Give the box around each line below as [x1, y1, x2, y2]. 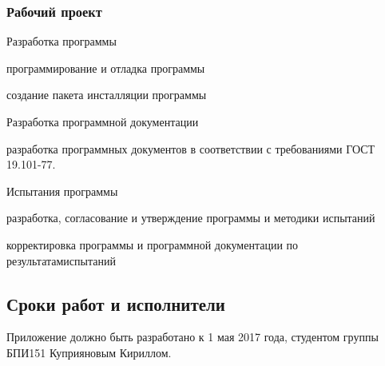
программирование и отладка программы [6, 59, 205, 76]
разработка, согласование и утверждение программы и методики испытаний [6, 209, 375, 226]
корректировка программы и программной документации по [6, 236, 299, 253]
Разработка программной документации [6, 113, 199, 129]
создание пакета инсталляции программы [6, 86, 207, 103]
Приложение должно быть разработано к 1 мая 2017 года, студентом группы [6, 328, 379, 345]
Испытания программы [6, 182, 118, 199]
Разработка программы [6, 33, 117, 50]
